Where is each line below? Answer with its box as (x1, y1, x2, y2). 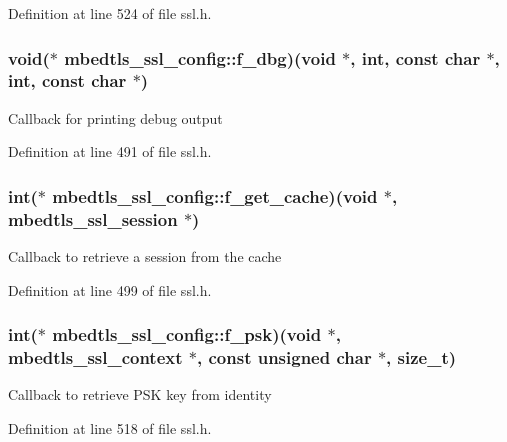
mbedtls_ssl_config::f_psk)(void (52, 322, 322, 347)
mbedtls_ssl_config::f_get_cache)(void (52, 183, 378, 208)
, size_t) (386, 345, 457, 370)
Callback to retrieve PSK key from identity (8, 384, 272, 405)
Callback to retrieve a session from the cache (8, 246, 282, 267)
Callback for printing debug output (8, 107, 223, 128)
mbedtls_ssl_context (8, 345, 183, 370)
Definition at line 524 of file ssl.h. (8, 3, 212, 23)
